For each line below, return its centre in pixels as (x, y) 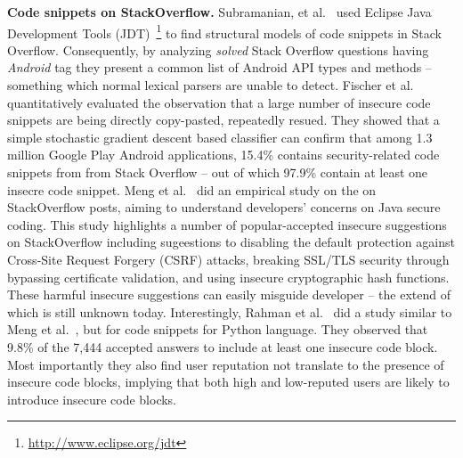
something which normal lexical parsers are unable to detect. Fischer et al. (211, 85)
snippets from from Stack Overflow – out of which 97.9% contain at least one (218, 172)
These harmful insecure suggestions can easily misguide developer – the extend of (229, 294)
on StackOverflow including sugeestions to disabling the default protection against (231, 242)
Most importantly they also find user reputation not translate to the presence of (226, 364)
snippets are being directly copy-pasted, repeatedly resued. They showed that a (223, 120)
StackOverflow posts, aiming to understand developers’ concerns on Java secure (224, 207)
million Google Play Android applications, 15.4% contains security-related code (223, 155)
